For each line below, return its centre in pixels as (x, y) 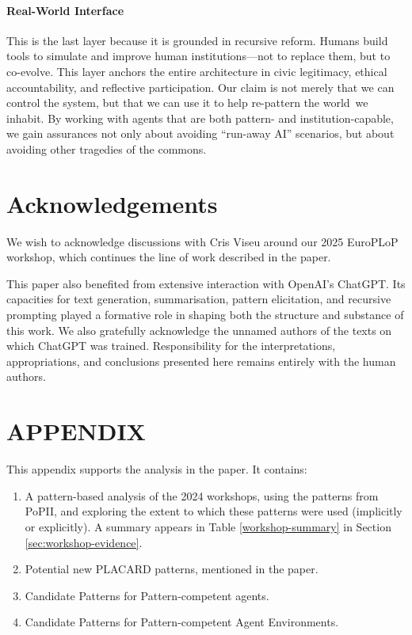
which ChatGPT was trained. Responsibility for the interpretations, (171, 346)
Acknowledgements (112, 203)
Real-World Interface (65, 10)
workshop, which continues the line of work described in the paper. (169, 257)
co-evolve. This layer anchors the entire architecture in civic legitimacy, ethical (197, 71)
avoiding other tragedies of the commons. (107, 148)
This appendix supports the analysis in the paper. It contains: (157, 469)
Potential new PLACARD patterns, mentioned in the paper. (172, 569)
